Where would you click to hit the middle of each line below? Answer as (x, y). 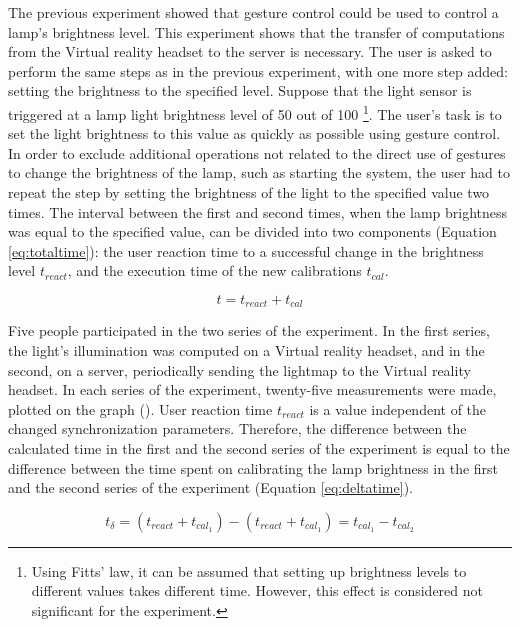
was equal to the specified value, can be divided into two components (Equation (252, 231)
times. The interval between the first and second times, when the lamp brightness (258, 211)
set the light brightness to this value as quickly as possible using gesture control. (254, 133)
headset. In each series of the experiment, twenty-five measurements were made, (252, 389)
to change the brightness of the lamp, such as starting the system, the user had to (259, 172)
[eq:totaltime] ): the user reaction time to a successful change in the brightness (246, 250)
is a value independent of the (398, 408)
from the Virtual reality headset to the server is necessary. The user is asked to (250, 51)
